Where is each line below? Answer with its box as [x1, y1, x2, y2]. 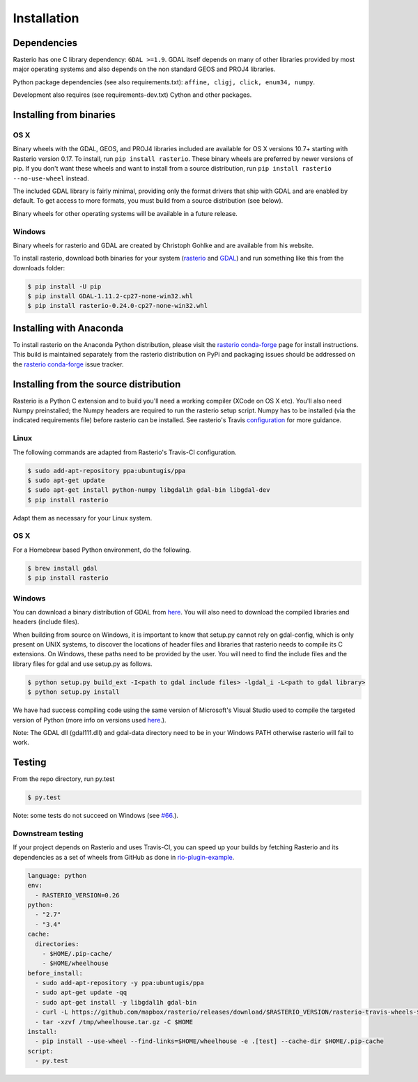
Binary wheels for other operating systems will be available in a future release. [13, 209, 238, 217]
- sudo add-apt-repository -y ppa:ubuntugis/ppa [35, 979, 205, 987]
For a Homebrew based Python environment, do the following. [13, 546, 192, 554]
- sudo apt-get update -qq [35, 989, 127, 996]
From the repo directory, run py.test [13, 775, 115, 783]
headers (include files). [13, 617, 79, 626]
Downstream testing [13, 829, 84, 839]
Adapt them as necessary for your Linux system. [13, 513, 153, 522]
